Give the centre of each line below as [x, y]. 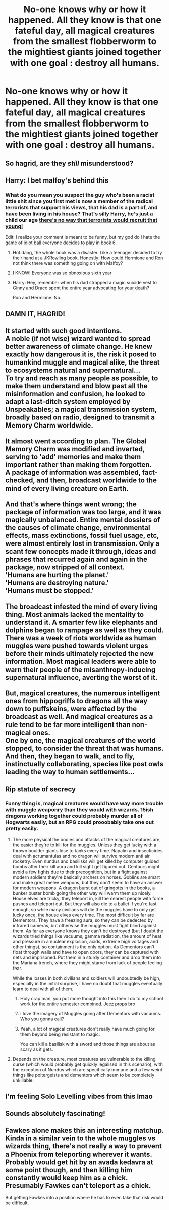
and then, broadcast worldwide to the [97, 481]
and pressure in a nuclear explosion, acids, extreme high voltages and [85, 941]
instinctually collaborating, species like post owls [84, 764]
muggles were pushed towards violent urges [77, 646]
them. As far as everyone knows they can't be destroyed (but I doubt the [88, 931]
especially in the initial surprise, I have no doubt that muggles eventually [88, 983]
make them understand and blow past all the [76, 386]
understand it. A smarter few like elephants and [81, 622]
